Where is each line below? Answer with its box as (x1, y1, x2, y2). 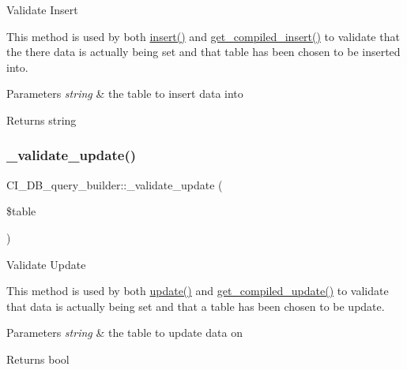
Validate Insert (6, 2, 78, 17)
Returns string (6, 111, 77, 128)
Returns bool (6, 350, 70, 367)
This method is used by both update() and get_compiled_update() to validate (6, 282, 389, 299)
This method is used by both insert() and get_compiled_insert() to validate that (6, 28, 400, 44)
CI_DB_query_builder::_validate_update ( (6, 176, 223, 192)
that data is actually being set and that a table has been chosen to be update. (6, 297, 385, 314)
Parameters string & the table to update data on (6, 324, 243, 341)
